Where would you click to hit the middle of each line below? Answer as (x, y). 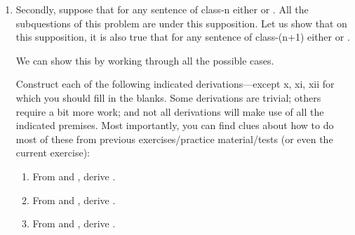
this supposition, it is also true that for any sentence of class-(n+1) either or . (183, 37)
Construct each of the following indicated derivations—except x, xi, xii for (175, 84)
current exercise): (53, 153)
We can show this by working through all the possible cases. (145, 60)
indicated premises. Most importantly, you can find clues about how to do (175, 125)
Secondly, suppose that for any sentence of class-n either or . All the (162, 9)
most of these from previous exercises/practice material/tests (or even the (174, 139)
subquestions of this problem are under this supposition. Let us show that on (181, 23)
